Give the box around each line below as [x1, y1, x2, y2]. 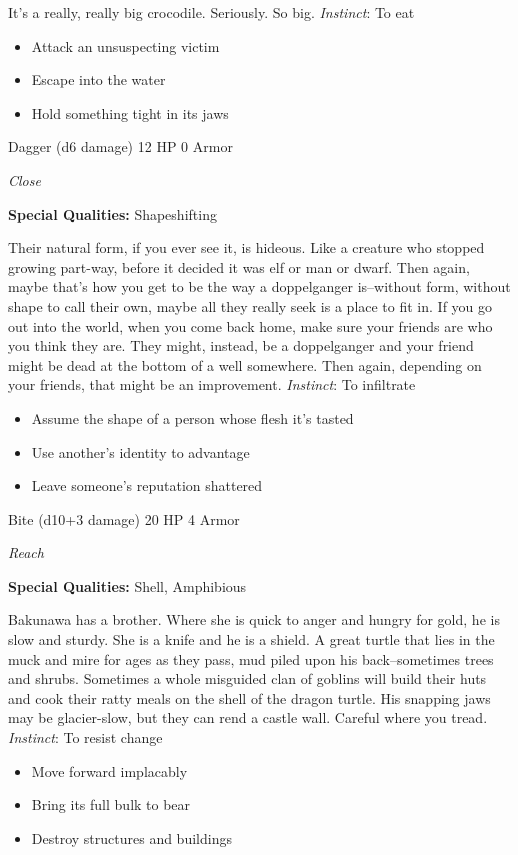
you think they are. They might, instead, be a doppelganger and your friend [8, 335, 474, 356]
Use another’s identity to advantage [31, 441, 250, 462]
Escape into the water [31, 69, 166, 90]
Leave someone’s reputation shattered [31, 475, 263, 496]
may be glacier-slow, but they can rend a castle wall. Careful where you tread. [8, 707, 488, 728]
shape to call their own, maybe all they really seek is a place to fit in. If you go [8, 295, 493, 316]
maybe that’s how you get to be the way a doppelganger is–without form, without [8, 276, 511, 297]
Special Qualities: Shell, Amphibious [8, 575, 247, 596]
